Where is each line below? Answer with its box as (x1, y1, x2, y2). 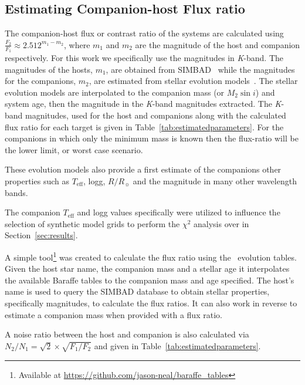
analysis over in (194, 217, 249, 229)
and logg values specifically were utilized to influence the (77, 206, 280, 218)
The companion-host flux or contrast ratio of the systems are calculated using (5, 27, 284, 39)
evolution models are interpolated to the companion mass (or (5, 86, 225, 98)
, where (64, 38, 90, 50)
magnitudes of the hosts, (5, 63, 93, 75)
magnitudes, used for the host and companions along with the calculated (25, 109, 286, 121)
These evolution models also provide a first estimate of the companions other (5, 163, 282, 175)
